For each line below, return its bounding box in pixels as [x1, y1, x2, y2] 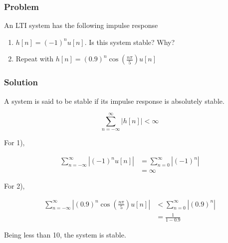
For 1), [4, 137, 25, 148]
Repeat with [15, 53, 54, 64]
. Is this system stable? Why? [84, 36, 175, 47]
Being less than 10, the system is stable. [4, 230, 126, 240]
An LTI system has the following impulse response [4, 20, 158, 30]
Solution [4, 76, 38, 88]
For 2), [4, 181, 25, 191]
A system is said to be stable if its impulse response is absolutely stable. [4, 95, 225, 106]
